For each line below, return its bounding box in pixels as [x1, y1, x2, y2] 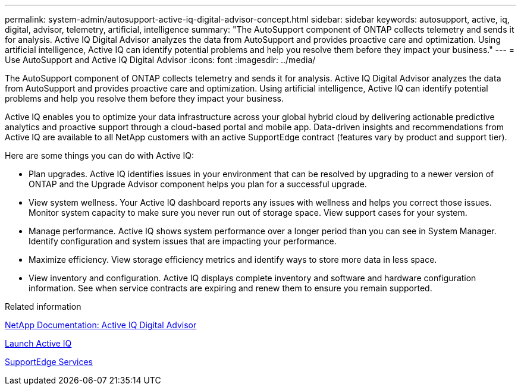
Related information [5, 301, 81, 312]
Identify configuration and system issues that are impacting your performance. [29, 236, 337, 246]
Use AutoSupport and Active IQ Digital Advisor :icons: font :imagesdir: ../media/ [5, 55, 316, 65]
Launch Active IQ [5, 338, 72, 348]
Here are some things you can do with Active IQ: [5, 150, 194, 161]
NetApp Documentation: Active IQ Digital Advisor [5, 320, 197, 330]
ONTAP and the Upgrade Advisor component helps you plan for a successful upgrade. [29, 179, 367, 189]
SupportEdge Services [5, 357, 93, 367]
